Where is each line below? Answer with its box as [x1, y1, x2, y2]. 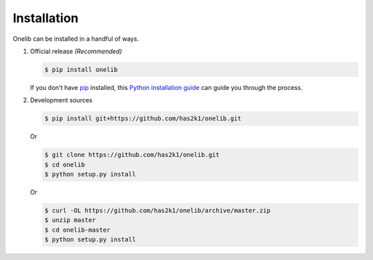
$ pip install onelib [44, 66, 118, 73]
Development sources [30, 96, 93, 104]
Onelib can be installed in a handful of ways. [12, 35, 140, 43]
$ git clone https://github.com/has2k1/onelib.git [44, 151, 220, 159]
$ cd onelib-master [44, 225, 111, 234]
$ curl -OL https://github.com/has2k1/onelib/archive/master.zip [44, 207, 271, 214]
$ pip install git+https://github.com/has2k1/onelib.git [44, 115, 242, 122]
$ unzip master [44, 216, 96, 224]
